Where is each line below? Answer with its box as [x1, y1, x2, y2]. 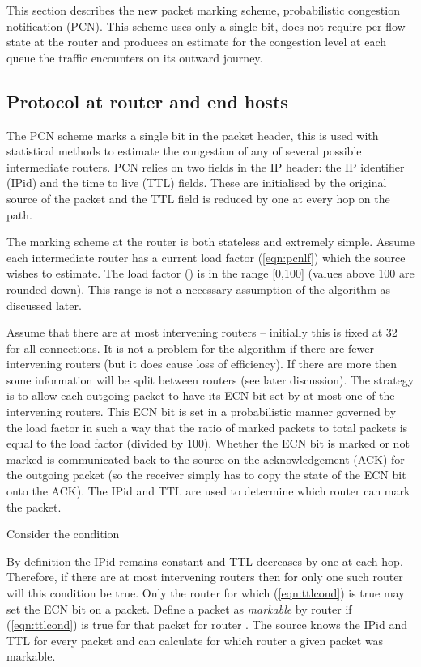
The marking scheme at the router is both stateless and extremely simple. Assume [6, 233, 415, 250]
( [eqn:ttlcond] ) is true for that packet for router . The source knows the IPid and [6, 616, 407, 633]
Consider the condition [6, 525, 120, 542]
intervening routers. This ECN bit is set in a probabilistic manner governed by [6, 403, 397, 420]
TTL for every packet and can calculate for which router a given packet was [6, 631, 384, 648]
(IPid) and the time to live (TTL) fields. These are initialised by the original [6, 174, 387, 191]
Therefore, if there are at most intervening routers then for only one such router [6, 568, 403, 585]
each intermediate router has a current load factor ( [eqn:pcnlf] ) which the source [6, 249, 406, 266]
